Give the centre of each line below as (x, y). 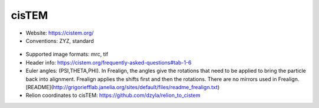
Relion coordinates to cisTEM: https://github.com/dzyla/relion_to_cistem (113, 95)
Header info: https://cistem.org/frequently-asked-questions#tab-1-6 (109, 62)
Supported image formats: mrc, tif (67, 54)
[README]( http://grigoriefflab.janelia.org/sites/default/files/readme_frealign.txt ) (123, 87)
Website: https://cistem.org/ (60, 33)
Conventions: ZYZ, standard (60, 41)
